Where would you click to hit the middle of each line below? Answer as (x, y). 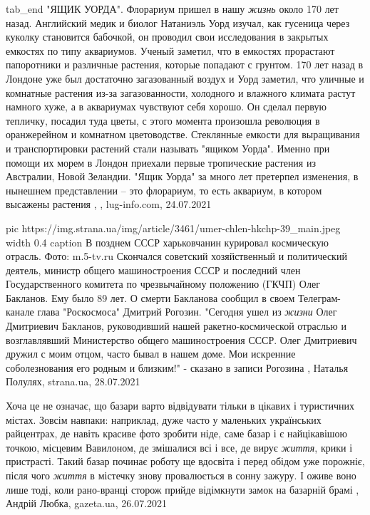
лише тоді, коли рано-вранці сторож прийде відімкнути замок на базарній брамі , (183, 489)
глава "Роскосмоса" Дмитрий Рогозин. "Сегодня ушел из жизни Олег (187, 312)
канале (20, 312)
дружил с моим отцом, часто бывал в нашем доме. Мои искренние (151, 354)
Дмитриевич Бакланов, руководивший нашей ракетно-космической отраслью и (176, 326)
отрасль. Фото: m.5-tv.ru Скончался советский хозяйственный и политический (176, 256)
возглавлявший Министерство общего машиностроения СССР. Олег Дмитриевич (181, 339)
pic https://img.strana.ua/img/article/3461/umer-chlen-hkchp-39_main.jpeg (173, 228)
